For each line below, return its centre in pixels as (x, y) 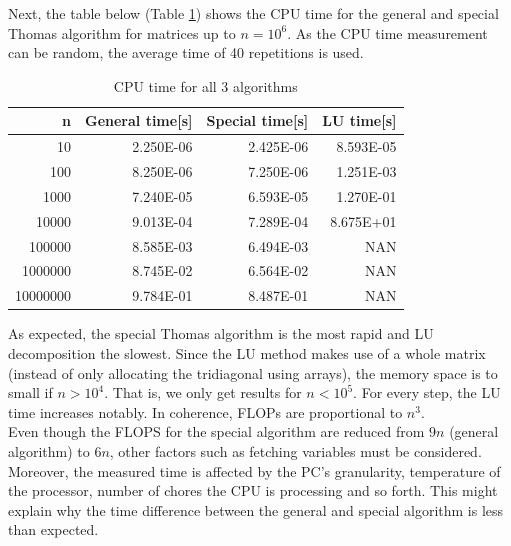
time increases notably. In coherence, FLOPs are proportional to (205, 411)
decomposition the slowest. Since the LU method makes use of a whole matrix (247, 352)
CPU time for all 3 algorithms (205, 85)
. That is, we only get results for (203, 392)
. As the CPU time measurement (387, 32)
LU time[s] (359, 120)
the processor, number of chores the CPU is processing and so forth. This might (253, 490)
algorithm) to (49, 450)
